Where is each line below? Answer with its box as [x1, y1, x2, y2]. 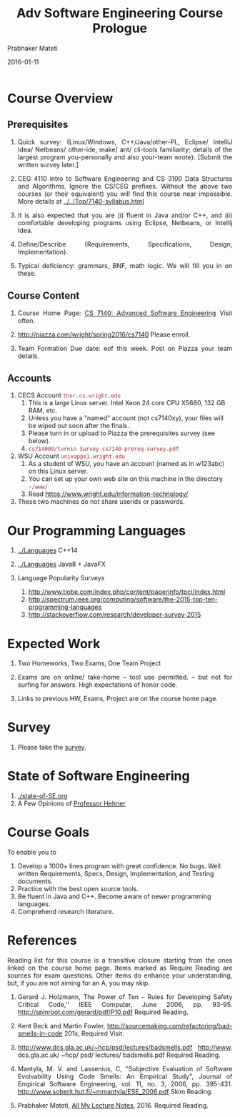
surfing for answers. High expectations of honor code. [17, 680, 178, 689]
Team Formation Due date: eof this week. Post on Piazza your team [17, 344, 233, 352]
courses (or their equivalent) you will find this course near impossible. [17, 189, 233, 198]
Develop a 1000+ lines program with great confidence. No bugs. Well [17, 862, 221, 870]
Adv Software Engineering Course [16, 5, 224, 21]
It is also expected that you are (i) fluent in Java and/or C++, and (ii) [17, 211, 233, 219]
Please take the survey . [17, 743, 86, 752]
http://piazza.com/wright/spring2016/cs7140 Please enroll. [17, 330, 191, 339]
